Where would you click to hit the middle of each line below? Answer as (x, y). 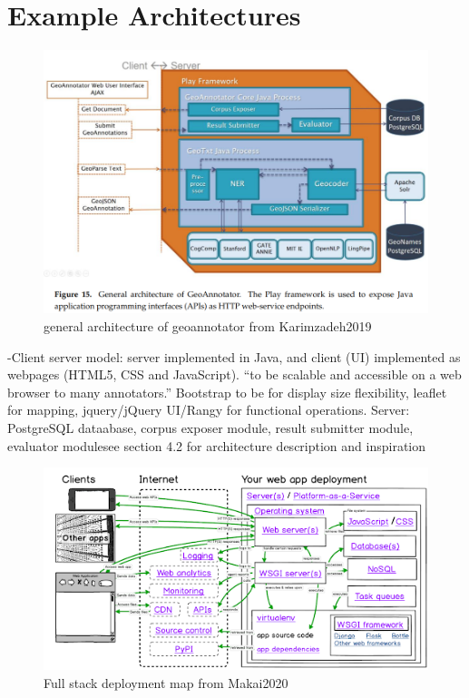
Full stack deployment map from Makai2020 (166, 682)
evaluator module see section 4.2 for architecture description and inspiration (217, 445)
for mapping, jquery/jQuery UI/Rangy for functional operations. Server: (209, 410)
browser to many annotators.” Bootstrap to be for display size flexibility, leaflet (227, 392)
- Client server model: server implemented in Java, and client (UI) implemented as (234, 356)
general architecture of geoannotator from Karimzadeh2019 (208, 325)
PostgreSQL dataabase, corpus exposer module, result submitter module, (210, 427)
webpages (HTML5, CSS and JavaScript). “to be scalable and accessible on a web (234, 374)
